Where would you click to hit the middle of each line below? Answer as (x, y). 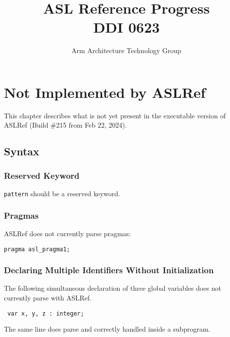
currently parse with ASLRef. (48, 297)
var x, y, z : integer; (46, 313)
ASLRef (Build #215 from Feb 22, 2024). (65, 125)
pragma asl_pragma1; (37, 249)
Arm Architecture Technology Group (126, 50)
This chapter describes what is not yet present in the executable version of (115, 115)
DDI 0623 (126, 27)
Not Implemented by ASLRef (105, 92)
